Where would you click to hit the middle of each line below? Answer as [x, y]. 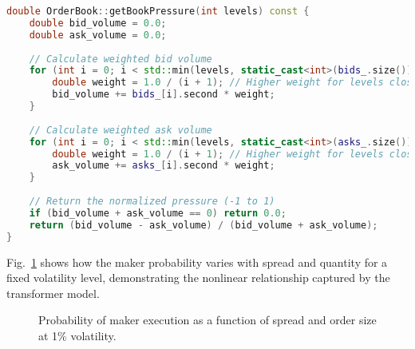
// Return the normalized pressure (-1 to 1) [152, 201]
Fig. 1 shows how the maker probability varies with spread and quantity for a [197, 262]
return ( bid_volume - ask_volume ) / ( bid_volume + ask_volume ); [204, 225]
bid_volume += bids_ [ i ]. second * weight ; [164, 95]
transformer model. [53, 293]
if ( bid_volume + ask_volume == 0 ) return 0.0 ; [158, 213]
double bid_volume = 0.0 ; [98, 23]
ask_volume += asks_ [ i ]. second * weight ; [164, 166]
